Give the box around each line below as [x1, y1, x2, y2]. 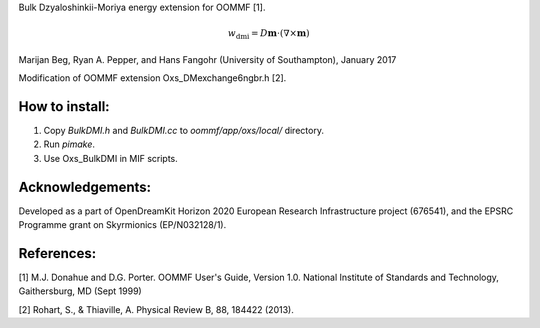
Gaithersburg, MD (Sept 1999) [18, 285, 142, 297]
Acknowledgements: [18, 178, 152, 195]
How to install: [18, 98, 110, 115]
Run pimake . [43, 138, 95, 150]
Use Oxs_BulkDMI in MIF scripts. [43, 152, 179, 164]
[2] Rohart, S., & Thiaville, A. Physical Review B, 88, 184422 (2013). [18, 303, 294, 315]
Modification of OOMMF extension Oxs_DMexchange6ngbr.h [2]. [18, 72, 287, 84]
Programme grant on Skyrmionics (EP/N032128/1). [18, 219, 227, 231]
